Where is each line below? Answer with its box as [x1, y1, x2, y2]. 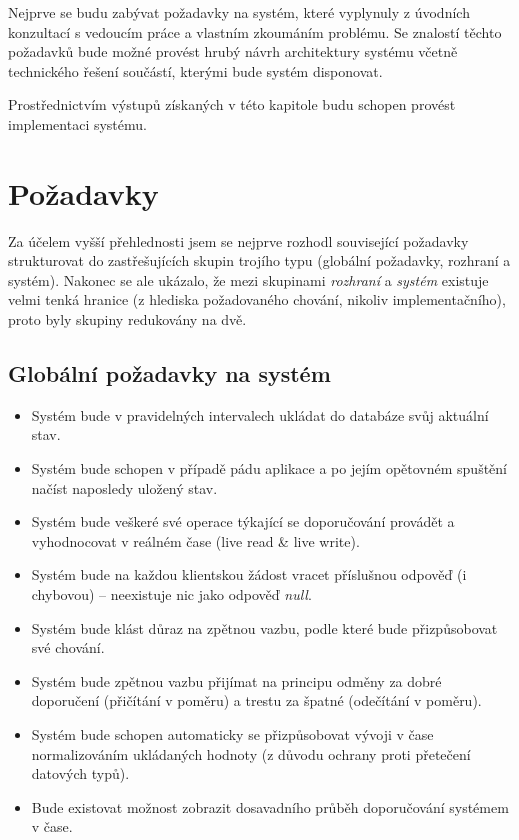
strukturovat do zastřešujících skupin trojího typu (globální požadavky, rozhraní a [8, 250, 511, 271]
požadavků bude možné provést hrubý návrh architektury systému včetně [8, 41, 458, 62]
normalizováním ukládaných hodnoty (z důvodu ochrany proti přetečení [31, 743, 471, 764]
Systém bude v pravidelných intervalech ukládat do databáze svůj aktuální [31, 404, 489, 425]
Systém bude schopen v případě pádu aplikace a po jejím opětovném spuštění [31, 458, 507, 479]
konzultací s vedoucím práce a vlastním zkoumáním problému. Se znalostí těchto [8, 21, 502, 42]
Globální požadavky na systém [8, 358, 331, 389]
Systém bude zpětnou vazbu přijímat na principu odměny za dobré [31, 670, 442, 691]
